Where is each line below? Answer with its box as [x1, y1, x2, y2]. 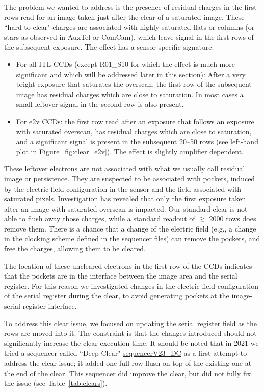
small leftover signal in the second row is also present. [16, 99, 184, 109]
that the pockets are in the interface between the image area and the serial [4, 270, 237, 281]
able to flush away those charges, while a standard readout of [4, 213, 195, 224]
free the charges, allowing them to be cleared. [4, 243, 146, 254]
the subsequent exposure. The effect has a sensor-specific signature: [4, 41, 214, 52]
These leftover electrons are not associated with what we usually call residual [4, 163, 245, 174]
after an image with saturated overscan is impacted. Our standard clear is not [4, 203, 248, 214]
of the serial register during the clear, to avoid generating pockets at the [4, 290, 229, 301]
